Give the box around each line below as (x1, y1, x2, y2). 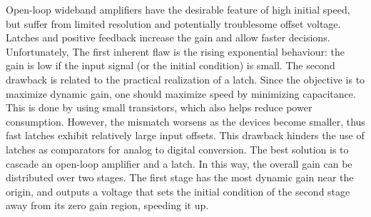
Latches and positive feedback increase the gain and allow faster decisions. (6, 30, 330, 45)
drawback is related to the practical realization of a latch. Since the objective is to (6, 71, 365, 86)
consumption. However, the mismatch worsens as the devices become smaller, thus (6, 113, 365, 128)
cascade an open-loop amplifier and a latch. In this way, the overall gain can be (6, 156, 352, 171)
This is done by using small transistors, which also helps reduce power (6, 100, 312, 115)
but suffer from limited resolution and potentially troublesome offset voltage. (6, 16, 341, 31)
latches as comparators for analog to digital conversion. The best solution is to (6, 141, 349, 156)
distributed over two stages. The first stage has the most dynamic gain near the (6, 170, 354, 185)
